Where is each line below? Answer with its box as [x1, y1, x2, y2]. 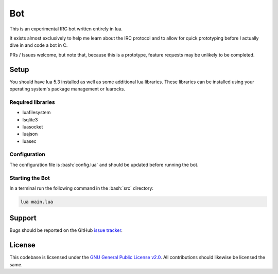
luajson [22, 131, 38, 137]
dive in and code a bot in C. [9, 42, 68, 48]
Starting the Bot [9, 174, 50, 181]
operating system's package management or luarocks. [9, 86, 126, 92]
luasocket [22, 123, 43, 130]
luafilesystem [22, 109, 51, 116]
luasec [22, 138, 37, 144]
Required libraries [9, 98, 55, 105]
